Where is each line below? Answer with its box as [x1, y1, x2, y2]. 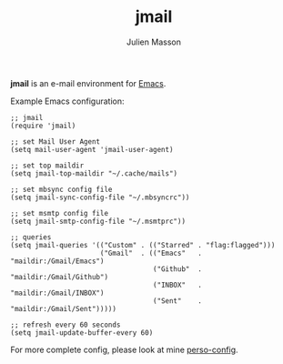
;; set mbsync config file [10, 185, 113, 194]
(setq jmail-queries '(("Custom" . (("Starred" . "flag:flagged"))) [10, 240, 276, 249]
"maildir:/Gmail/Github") [10, 272, 108, 281]
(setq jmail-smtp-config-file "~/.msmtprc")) [10, 217, 186, 226]
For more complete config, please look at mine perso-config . [10, 344, 239, 355]
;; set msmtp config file [10, 208, 108, 217]
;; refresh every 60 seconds [10, 320, 121, 329]
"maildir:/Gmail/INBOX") [10, 288, 105, 298]
